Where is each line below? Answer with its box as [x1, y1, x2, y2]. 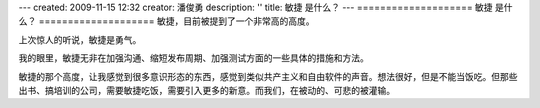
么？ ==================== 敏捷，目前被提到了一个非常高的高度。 [18, 15, 315, 27]
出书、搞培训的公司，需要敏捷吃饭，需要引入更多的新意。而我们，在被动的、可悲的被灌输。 [18, 84, 395, 96]
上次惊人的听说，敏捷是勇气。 [18, 33, 142, 45]
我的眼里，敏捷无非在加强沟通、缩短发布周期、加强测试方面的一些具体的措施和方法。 [18, 52, 369, 64]
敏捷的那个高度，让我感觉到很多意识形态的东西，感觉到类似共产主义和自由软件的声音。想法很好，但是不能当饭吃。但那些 [18, 70, 518, 82]
